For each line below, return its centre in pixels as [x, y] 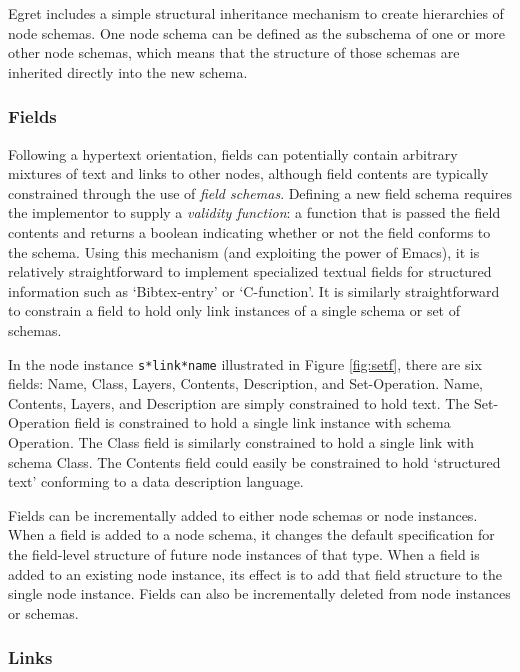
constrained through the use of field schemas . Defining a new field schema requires [260, 192]
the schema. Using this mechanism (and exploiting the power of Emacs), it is [244, 251]
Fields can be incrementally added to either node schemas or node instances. [243, 514]
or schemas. [43, 612]
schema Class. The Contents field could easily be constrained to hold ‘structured [254, 461]
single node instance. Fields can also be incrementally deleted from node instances [259, 593]
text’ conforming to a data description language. [156, 481]
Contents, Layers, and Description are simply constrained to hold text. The [239, 402]
